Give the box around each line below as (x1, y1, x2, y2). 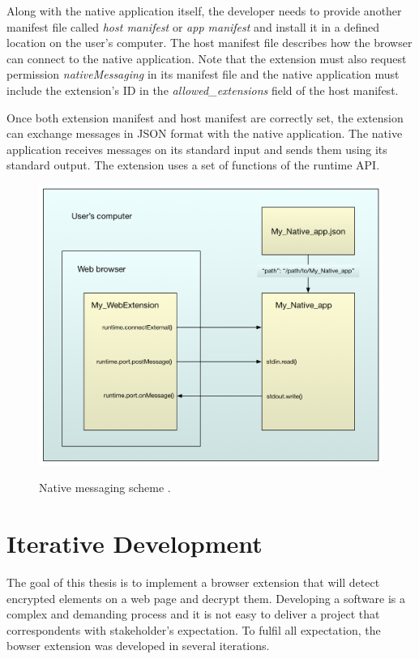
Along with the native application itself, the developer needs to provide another (6, 2, 402, 19)
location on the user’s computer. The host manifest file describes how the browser (6, 34, 413, 51)
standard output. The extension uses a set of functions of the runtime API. (6, 156, 380, 173)
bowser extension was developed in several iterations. (6, 637, 270, 654)
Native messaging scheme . (39, 479, 171, 496)
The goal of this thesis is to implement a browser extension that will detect (6, 573, 380, 590)
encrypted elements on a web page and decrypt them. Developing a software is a (6, 589, 406, 606)
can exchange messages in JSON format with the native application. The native (6, 125, 403, 142)
